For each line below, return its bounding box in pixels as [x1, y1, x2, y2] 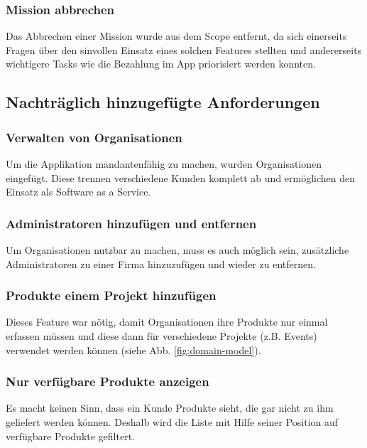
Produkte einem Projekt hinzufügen [6, 287, 217, 304]
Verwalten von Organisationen [6, 128, 182, 146]
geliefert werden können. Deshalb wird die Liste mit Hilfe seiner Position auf [6, 415, 339, 429]
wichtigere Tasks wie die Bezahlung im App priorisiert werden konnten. [6, 56, 316, 71]
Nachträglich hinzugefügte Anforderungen [6, 91, 320, 113]
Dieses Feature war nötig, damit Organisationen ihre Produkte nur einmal [6, 314, 328, 329]
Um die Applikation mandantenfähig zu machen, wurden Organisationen [6, 156, 322, 171]
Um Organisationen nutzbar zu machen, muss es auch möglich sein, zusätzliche [6, 242, 349, 257]
